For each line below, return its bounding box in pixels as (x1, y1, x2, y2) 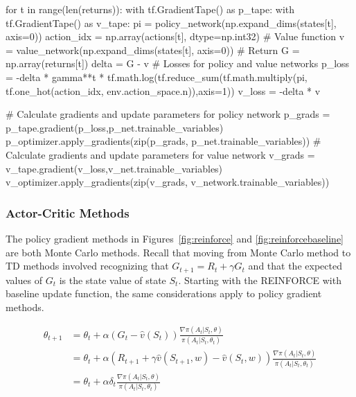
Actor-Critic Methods (6, 204, 130, 221)
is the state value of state (59, 272, 166, 287)
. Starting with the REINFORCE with (178, 272, 341, 287)
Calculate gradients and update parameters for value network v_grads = (6, 147, 315, 161)
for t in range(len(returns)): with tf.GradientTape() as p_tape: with (6, 2, 295, 16)
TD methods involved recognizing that (6, 258, 169, 273)
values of (6, 272, 42, 287)
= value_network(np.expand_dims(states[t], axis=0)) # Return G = (6, 42, 300, 57)
